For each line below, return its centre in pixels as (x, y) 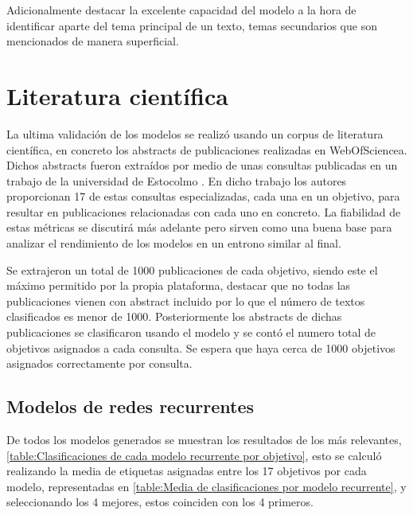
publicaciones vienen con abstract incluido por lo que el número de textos (186, 300)
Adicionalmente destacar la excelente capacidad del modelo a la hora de (181, 10)
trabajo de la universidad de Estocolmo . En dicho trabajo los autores (177, 180)
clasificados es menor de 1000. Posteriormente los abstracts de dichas (174, 316)
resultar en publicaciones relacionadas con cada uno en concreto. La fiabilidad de (204, 211)
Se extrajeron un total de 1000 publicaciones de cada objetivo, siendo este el (192, 269)
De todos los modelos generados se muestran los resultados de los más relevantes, (204, 440)
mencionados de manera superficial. (93, 41)
